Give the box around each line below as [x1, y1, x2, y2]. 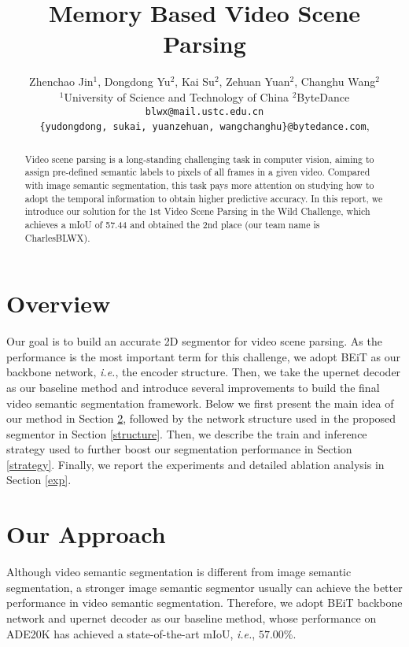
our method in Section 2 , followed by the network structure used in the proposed [6, 410, 396, 427]
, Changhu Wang [294, 73, 376, 90]
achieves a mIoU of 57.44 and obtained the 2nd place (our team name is [24, 217, 320, 231]
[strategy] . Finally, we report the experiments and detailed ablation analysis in [6, 456, 385, 472]
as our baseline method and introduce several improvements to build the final [6, 379, 380, 395]
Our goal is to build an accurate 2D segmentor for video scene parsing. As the [6, 333, 382, 349]
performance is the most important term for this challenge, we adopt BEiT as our [6, 348, 401, 364]
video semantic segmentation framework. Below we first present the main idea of [6, 394, 394, 411]
